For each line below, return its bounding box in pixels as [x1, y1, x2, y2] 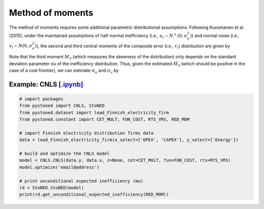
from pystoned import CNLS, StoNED [19, 103, 105, 108]
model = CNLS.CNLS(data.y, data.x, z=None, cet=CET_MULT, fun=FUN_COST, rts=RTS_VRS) [19, 158, 231, 163]
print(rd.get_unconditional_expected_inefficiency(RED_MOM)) [19, 192, 169, 197]
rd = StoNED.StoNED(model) [19, 185, 84, 190]
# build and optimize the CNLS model [19, 151, 110, 156]
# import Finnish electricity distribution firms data [19, 130, 154, 136]
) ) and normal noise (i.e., [190, 32, 240, 39]
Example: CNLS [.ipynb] [9, 80, 83, 88]
